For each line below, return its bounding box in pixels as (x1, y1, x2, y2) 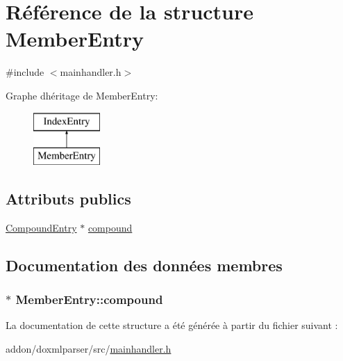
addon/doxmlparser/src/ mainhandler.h (6, 342, 171, 356)
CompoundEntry (6, 220, 77, 234)
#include (6, 65, 44, 79)
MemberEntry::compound (15, 291, 163, 308)
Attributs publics (6, 188, 131, 209)
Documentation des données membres (6, 254, 283, 275)
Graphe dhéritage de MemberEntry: (6, 88, 158, 102)
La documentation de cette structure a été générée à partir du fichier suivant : (6, 318, 338, 332)
